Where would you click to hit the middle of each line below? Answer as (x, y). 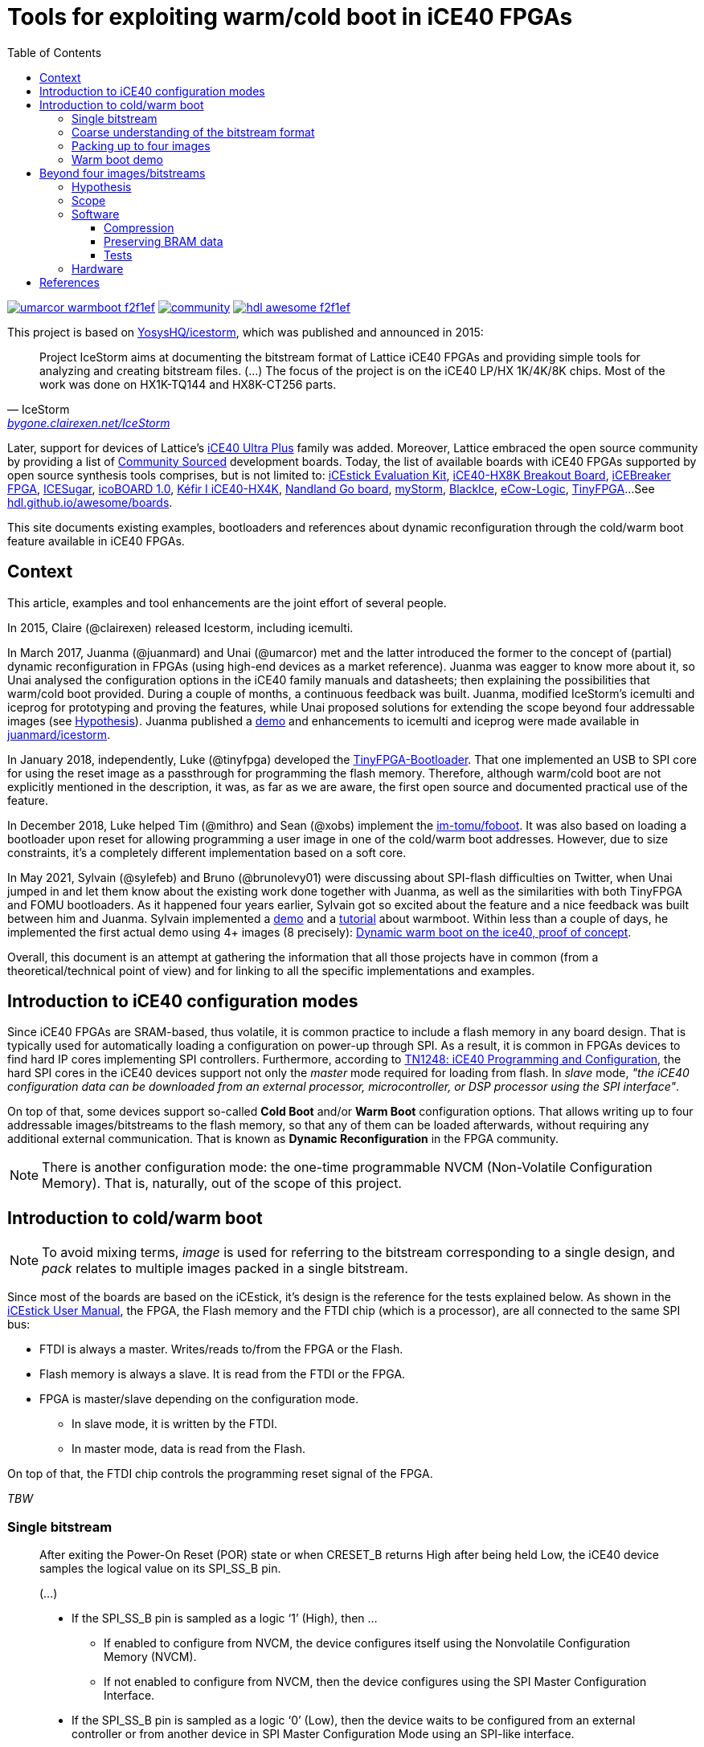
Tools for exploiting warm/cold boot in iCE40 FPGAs (290, 17)
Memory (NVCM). (150, 1657)
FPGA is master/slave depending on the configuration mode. (199, 1399)
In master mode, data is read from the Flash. (188, 1449)
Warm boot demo (117, 159)
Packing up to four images (141, 145)
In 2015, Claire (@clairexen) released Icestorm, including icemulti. (180, 627)
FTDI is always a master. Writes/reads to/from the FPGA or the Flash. (221, 1349)
